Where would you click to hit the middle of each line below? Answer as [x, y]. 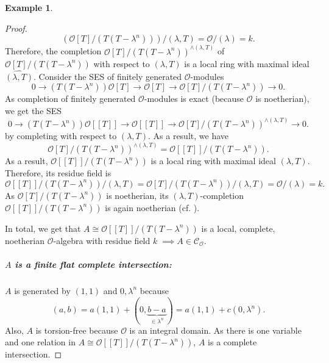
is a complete [232, 342]
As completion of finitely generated [70, 99]
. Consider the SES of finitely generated [108, 76]
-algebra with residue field [102, 240]
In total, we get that [43, 228]
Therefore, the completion [53, 51]
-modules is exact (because [194, 99]
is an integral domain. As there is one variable [215, 330]
